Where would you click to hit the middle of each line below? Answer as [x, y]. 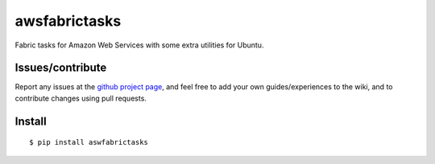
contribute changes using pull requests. [81, 98]
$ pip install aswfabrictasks [89, 142]
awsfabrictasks [68, 21]
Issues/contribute [61, 68]
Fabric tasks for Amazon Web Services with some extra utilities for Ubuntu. [139, 45]
